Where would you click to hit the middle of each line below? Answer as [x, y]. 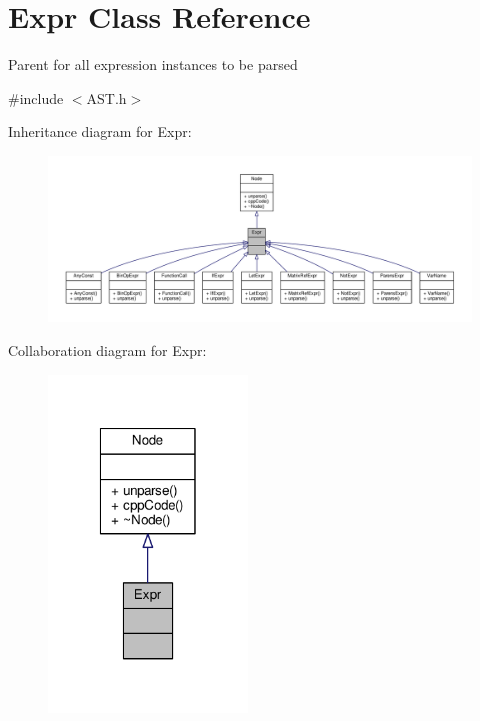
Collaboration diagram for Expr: [107, 349]
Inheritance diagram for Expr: [100, 131]
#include [36, 97]
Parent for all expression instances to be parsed [153, 64]
